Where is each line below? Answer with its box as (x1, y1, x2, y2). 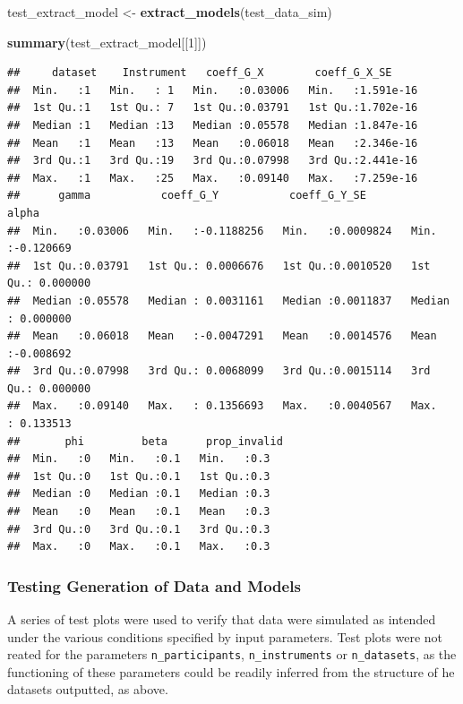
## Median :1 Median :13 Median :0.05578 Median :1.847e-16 (7, 118, 418, 132)
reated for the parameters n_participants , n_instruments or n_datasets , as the (7, 645, 457, 664)
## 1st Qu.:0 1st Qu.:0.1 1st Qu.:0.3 (7, 469, 270, 483)
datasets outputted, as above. (7, 680, 168, 699)
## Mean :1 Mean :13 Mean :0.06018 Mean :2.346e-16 (7, 136, 418, 150)
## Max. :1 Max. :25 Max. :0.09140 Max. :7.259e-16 (7, 171, 418, 185)
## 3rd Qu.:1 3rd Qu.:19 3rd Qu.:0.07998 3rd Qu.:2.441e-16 (7, 154, 418, 167)
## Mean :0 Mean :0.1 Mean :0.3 (7, 505, 270, 519)
